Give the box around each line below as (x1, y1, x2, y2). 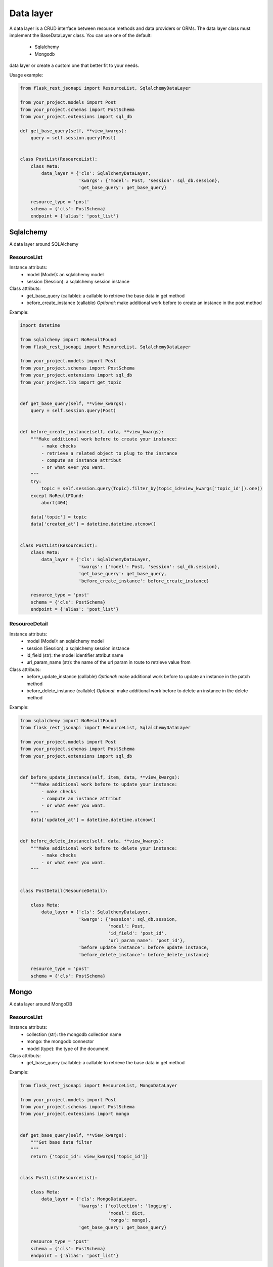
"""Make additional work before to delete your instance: (30, 845, 177, 851)
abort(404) (41, 500, 68, 506)
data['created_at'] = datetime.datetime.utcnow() (30, 521, 156, 527)
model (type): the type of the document (26, 1046, 109, 1052)
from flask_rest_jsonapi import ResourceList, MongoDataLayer (20, 1083, 177, 1088)
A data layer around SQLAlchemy (9, 241, 78, 247)
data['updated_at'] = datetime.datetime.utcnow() (30, 817, 156, 823)
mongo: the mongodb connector (26, 1038, 95, 1045)
